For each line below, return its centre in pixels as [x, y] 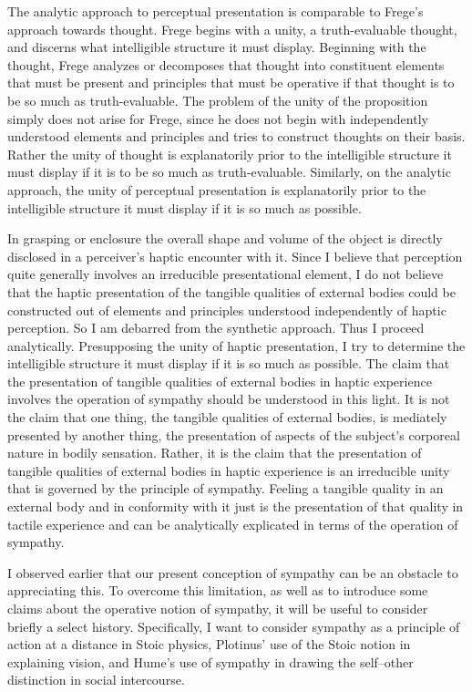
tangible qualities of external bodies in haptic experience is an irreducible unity [229, 470]
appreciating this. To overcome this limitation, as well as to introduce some [218, 590]
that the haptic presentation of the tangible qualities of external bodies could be [231, 291]
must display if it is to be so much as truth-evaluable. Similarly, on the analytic [229, 172]
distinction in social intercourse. [96, 680]
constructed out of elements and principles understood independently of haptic [227, 310]
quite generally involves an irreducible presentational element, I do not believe [226, 274]
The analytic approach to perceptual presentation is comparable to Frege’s [215, 11]
